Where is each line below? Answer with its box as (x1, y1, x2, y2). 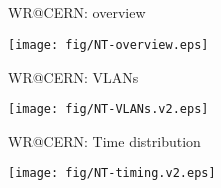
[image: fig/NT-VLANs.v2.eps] (8, 102, 209, 117)
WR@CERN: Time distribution (8, 130, 201, 151)
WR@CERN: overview (8, 2, 146, 23)
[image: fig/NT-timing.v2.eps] (8, 166, 216, 181)
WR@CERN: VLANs (8, 66, 139, 87)
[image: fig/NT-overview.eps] (8, 37, 209, 52)
